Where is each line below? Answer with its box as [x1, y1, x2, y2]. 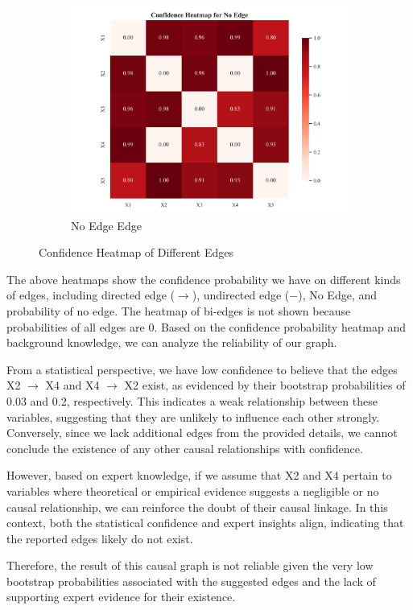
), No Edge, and [298, 286, 378, 303]
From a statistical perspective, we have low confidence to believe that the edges [6, 361, 398, 377]
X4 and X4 [45, 377, 100, 394]
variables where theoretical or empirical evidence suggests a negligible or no [6, 482, 379, 499]
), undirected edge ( [192, 286, 290, 303]
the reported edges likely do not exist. [6, 530, 193, 546]
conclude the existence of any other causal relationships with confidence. [6, 439, 363, 456]
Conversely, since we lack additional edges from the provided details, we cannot [6, 424, 398, 441]
